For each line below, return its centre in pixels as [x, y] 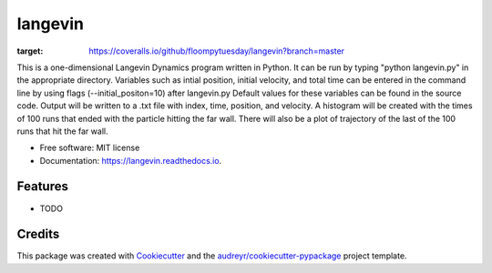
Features [42, 187]
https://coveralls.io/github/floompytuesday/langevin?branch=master [217, 51]
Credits [38, 234]
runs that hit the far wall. [62, 131]
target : [30, 51]
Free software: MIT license [90, 148]
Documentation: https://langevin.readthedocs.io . [131, 160]
